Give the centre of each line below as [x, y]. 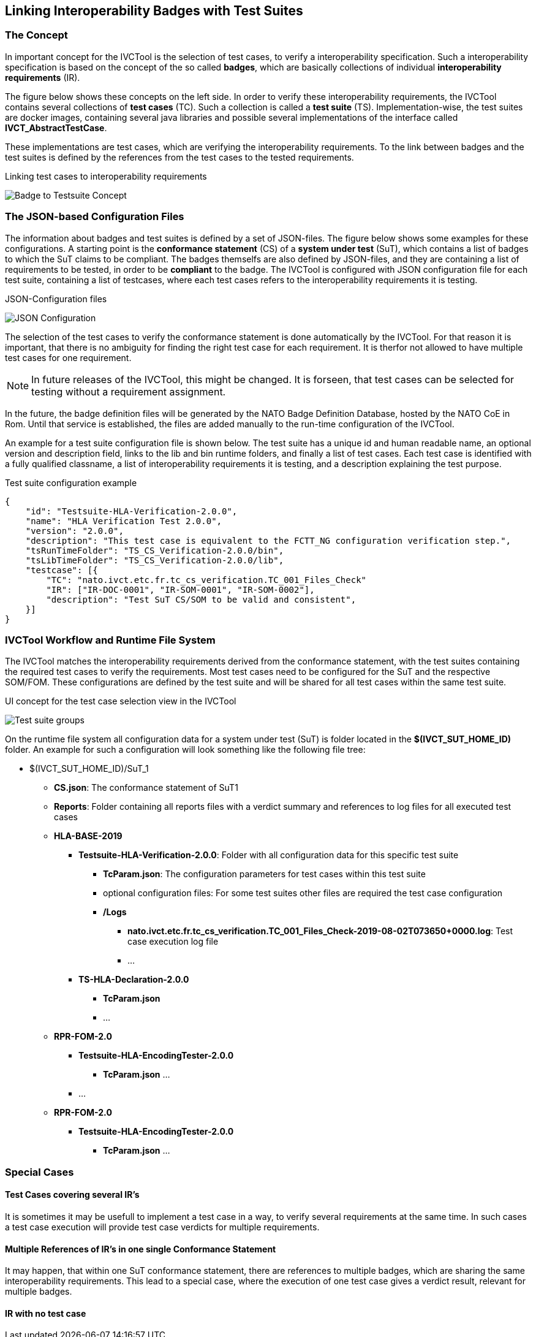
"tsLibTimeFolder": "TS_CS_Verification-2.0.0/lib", [155, 560]
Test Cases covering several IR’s [72, 1195]
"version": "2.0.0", [74, 531]
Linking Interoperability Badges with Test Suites [154, 11]
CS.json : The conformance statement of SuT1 [146, 788]
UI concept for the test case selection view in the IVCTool [121, 701]
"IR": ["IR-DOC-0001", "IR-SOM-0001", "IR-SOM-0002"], [180, 589]
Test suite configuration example [71, 482]
